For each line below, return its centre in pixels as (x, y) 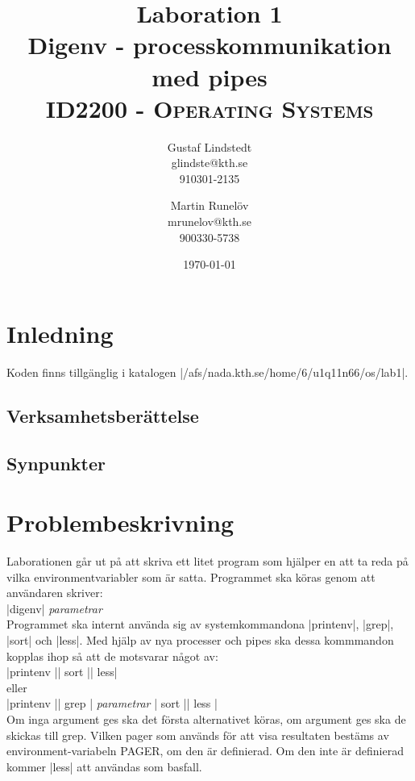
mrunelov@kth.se (210, 221)
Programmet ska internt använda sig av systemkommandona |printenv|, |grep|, (200, 624)
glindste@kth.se (210, 163)
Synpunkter (56, 463)
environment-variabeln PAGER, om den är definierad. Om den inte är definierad (205, 751)
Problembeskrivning (120, 522)
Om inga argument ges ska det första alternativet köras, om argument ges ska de (206, 719)
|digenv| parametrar (54, 608)
